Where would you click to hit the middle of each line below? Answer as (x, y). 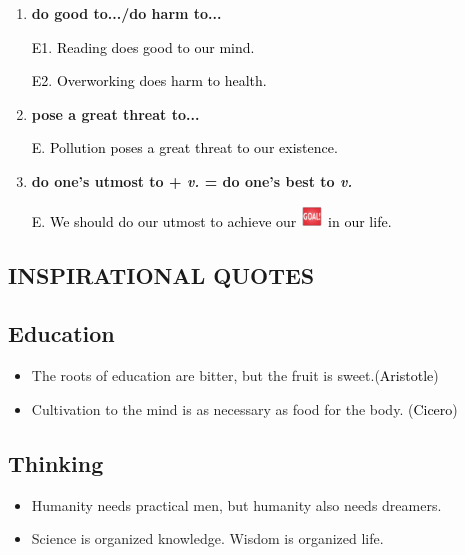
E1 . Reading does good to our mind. (143, 46)
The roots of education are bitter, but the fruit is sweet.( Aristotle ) (235, 375)
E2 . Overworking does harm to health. (149, 80)
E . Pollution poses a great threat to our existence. (184, 147)
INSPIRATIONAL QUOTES (161, 274)
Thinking (56, 462)
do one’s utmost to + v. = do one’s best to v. (192, 180)
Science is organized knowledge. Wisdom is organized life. (207, 538)
